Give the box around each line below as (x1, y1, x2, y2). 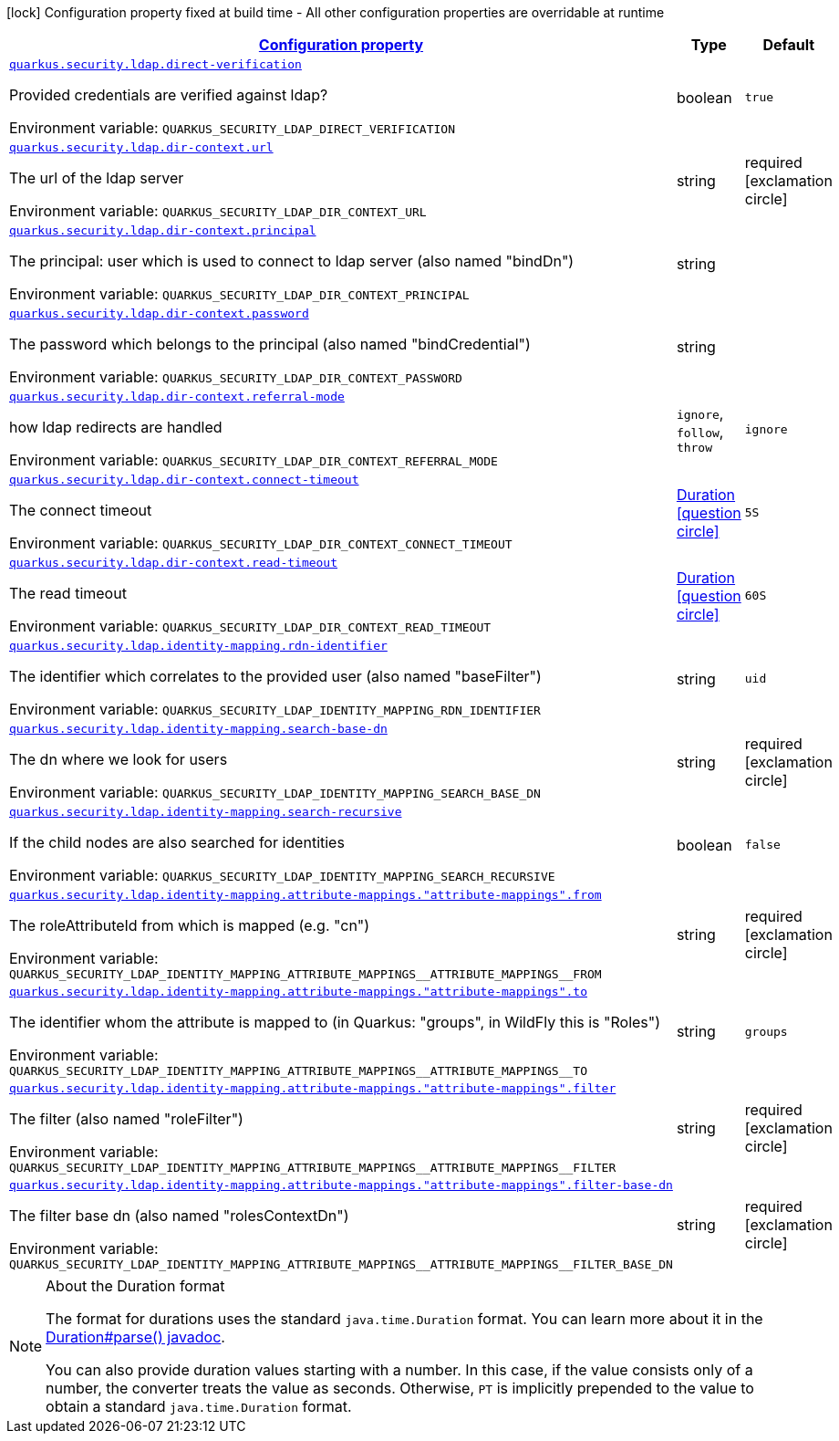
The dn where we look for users (9, 750, 228, 768)
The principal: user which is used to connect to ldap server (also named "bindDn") (9, 252, 575, 270)
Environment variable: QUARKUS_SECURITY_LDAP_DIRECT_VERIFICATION (9, 119, 455, 137)
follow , (676, 423, 724, 441)
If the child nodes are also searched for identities (9, 833, 345, 851)
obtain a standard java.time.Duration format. (46, 1397, 352, 1415)
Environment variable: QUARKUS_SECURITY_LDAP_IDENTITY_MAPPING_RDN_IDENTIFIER (9, 700, 541, 718)
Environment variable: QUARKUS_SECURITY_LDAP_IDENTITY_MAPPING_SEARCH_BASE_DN (9, 783, 541, 801)
